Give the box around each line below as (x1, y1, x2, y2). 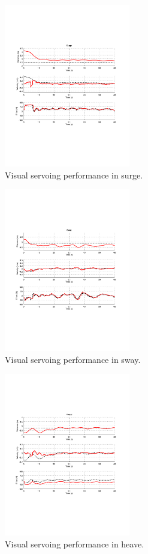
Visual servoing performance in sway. (5, 353, 141, 365)
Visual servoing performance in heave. (5, 537, 144, 550)
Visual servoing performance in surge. (5, 168, 143, 181)
